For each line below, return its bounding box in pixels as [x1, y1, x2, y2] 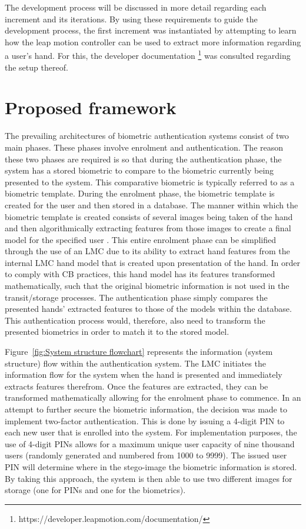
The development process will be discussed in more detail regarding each [5, 1, 267, 13]
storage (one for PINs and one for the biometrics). [5, 484, 186, 496]
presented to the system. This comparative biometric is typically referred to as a [5, 175, 295, 188]
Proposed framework [5, 95, 177, 119]
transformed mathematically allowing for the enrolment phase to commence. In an [5, 391, 301, 404]
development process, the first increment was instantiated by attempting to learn [5, 24, 297, 36]
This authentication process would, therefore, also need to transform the [5, 314, 265, 326]
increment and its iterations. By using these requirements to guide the [5, 12, 258, 25]
